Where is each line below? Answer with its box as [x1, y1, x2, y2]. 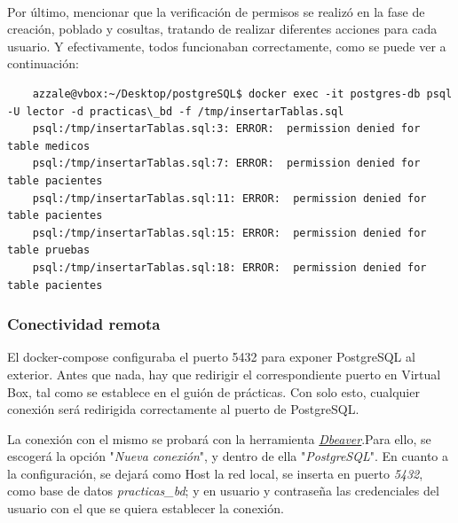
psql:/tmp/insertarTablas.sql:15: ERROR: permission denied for [32, 226, 427, 239]
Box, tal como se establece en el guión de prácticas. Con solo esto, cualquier [7, 382, 420, 401]
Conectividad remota [7, 313, 161, 335]
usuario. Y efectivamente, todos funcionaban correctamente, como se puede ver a [7, 36, 446, 55]
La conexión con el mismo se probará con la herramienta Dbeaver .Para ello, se [7, 429, 431, 448]
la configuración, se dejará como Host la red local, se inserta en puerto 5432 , [7, 464, 423, 482]
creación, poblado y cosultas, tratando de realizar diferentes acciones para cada [7, 20, 438, 38]
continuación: [7, 54, 79, 73]
